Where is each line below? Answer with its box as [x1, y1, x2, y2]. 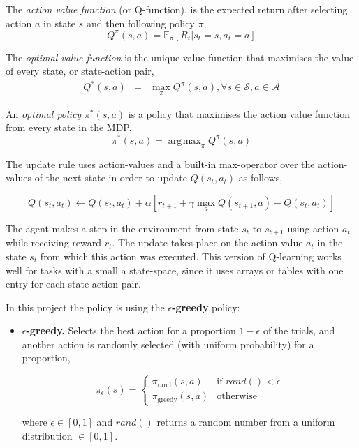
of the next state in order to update [34, 170, 188, 185]
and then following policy [86, 15, 195, 30]
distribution [22, 428, 73, 442]
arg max [168, 135, 201, 146]
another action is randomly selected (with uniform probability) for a [22, 336, 314, 351]
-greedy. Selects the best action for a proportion [26, 323, 236, 338]
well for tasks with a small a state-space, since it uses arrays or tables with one [6, 262, 344, 277]
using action [287, 221, 339, 235]
